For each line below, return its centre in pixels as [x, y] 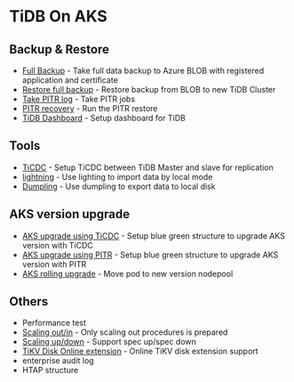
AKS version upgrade [70, 214]
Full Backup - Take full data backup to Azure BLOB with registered [143, 70]
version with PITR [54, 264]
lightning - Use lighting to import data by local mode [117, 176]
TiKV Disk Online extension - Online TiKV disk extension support [140, 351]
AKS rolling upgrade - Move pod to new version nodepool [127, 273]
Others [29, 301]
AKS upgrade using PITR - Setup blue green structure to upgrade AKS [150, 255]
